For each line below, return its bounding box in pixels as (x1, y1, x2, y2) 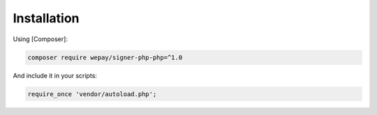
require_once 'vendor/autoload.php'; (27, 90, 157, 98)
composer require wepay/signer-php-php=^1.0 (27, 53, 183, 61)
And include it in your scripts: (13, 71, 98, 79)
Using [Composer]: (13, 35, 68, 43)
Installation (13, 10, 80, 26)
